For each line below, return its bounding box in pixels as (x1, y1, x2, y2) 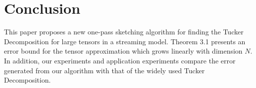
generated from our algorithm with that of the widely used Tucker (4, 65, 205, 75)
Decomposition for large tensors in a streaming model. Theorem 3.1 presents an (4, 36, 246, 46)
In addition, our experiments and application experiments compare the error (4, 55, 236, 65)
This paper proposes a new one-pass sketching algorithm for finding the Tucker (4, 27, 244, 37)
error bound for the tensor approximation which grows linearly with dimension (4, 46, 243, 56)
